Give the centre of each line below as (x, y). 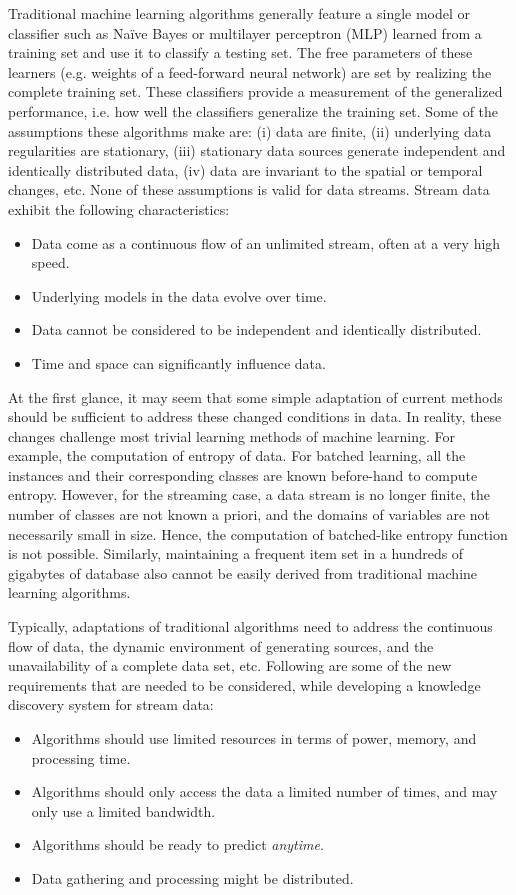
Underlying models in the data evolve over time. (179, 295)
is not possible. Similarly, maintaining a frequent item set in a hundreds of (236, 553)
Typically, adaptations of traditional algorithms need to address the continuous (250, 626)
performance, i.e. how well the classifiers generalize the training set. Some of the (253, 110)
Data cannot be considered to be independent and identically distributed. (256, 329)
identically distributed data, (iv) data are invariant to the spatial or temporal (245, 169)
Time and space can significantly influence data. (178, 362)
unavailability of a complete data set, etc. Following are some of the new (230, 665)
